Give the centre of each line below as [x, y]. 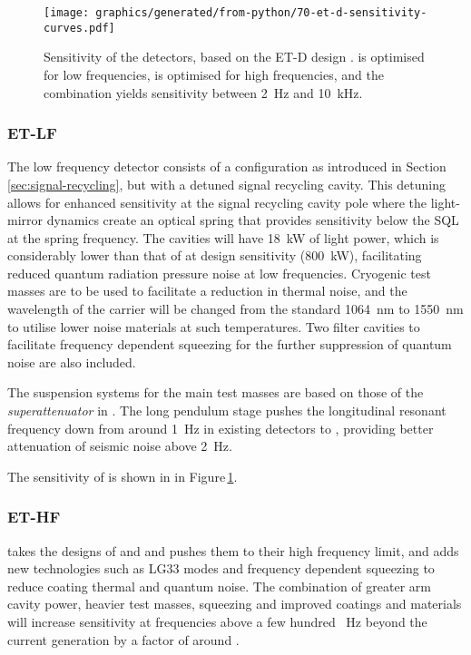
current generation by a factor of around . [123, 639]
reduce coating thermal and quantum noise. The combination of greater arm [219, 586]
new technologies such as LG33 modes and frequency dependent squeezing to [221, 568]
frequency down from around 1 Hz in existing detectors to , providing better [221, 428]
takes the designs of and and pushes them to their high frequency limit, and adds [233, 550]
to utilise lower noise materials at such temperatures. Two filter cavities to [214, 326]
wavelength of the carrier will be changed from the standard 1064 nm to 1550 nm [235, 309]
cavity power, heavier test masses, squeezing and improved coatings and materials [235, 604]
